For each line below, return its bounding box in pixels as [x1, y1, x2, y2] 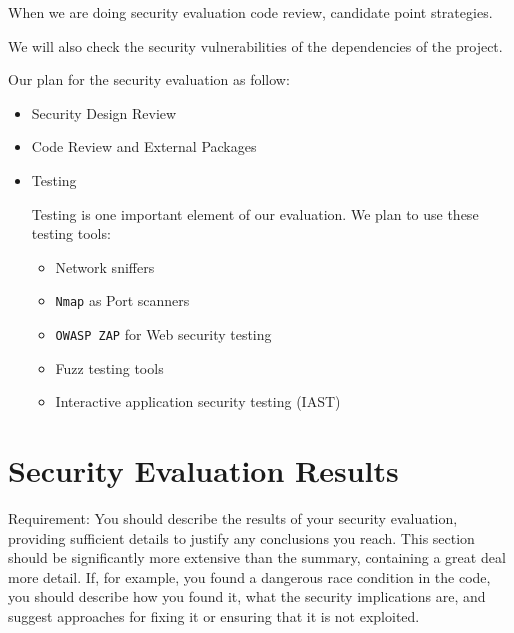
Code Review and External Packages [31, 136, 257, 157]
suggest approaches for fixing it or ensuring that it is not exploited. [8, 605, 420, 626]
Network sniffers [55, 256, 155, 277]
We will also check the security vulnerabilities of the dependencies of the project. [8, 35, 503, 56]
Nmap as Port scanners [55, 290, 190, 311]
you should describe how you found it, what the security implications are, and [8, 586, 486, 607]
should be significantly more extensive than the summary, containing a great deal [8, 547, 506, 568]
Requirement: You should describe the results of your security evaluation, [8, 507, 458, 528]
